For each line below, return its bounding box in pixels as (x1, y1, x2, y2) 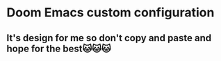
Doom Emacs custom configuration (6, 5, 215, 21)
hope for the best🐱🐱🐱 (6, 42, 112, 54)
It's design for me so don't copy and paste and (6, 32, 212, 44)
